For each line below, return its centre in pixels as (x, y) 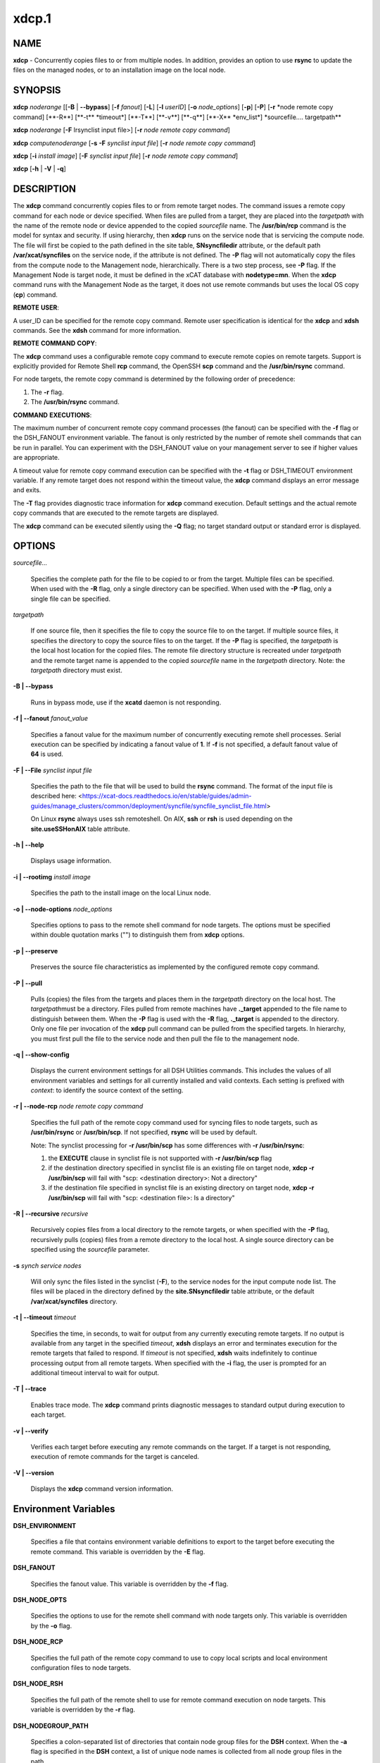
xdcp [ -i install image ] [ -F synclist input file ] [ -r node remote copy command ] (126, 156)
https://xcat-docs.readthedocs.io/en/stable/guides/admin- (167, 796)
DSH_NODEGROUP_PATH (51, 1726)
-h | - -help (28, 845)
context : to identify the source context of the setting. (107, 1090)
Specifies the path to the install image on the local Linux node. (121, 893)
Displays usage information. (71, 861)
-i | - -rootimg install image (52, 877)
